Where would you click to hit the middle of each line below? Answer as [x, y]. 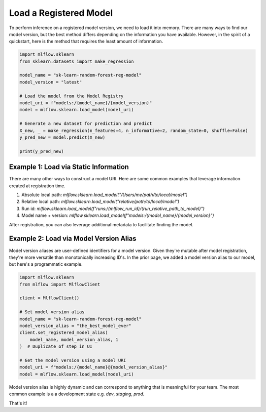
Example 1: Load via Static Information [69, 167]
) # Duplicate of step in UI [56, 347]
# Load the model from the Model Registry [71, 96]
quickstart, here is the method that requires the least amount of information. [86, 41]
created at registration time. [37, 186]
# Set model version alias [52, 312]
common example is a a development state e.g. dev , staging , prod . [77, 394]
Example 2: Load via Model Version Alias [73, 239]
